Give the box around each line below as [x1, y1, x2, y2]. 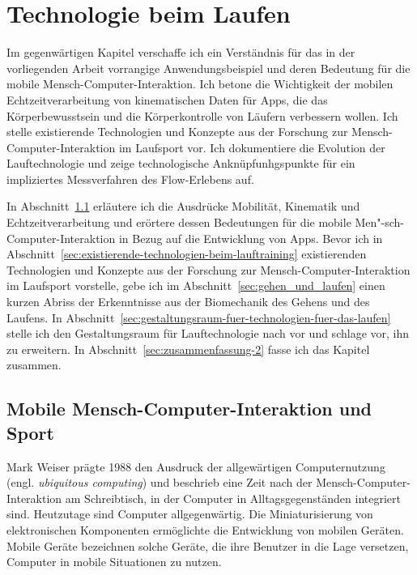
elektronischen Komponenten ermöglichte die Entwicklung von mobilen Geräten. [6, 521, 404, 538]
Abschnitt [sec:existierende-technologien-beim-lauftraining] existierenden [6, 245, 367, 262]
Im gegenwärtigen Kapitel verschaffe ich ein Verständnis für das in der [6, 44, 355, 61]
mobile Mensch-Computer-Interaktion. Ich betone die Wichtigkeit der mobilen [6, 75, 394, 92]
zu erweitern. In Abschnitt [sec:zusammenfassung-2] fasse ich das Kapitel [6, 340, 370, 357]
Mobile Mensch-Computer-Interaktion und [6, 396, 372, 421]
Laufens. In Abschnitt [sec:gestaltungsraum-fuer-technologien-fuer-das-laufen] [6, 309, 391, 326]
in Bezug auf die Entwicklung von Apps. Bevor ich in [118, 229, 383, 246]
